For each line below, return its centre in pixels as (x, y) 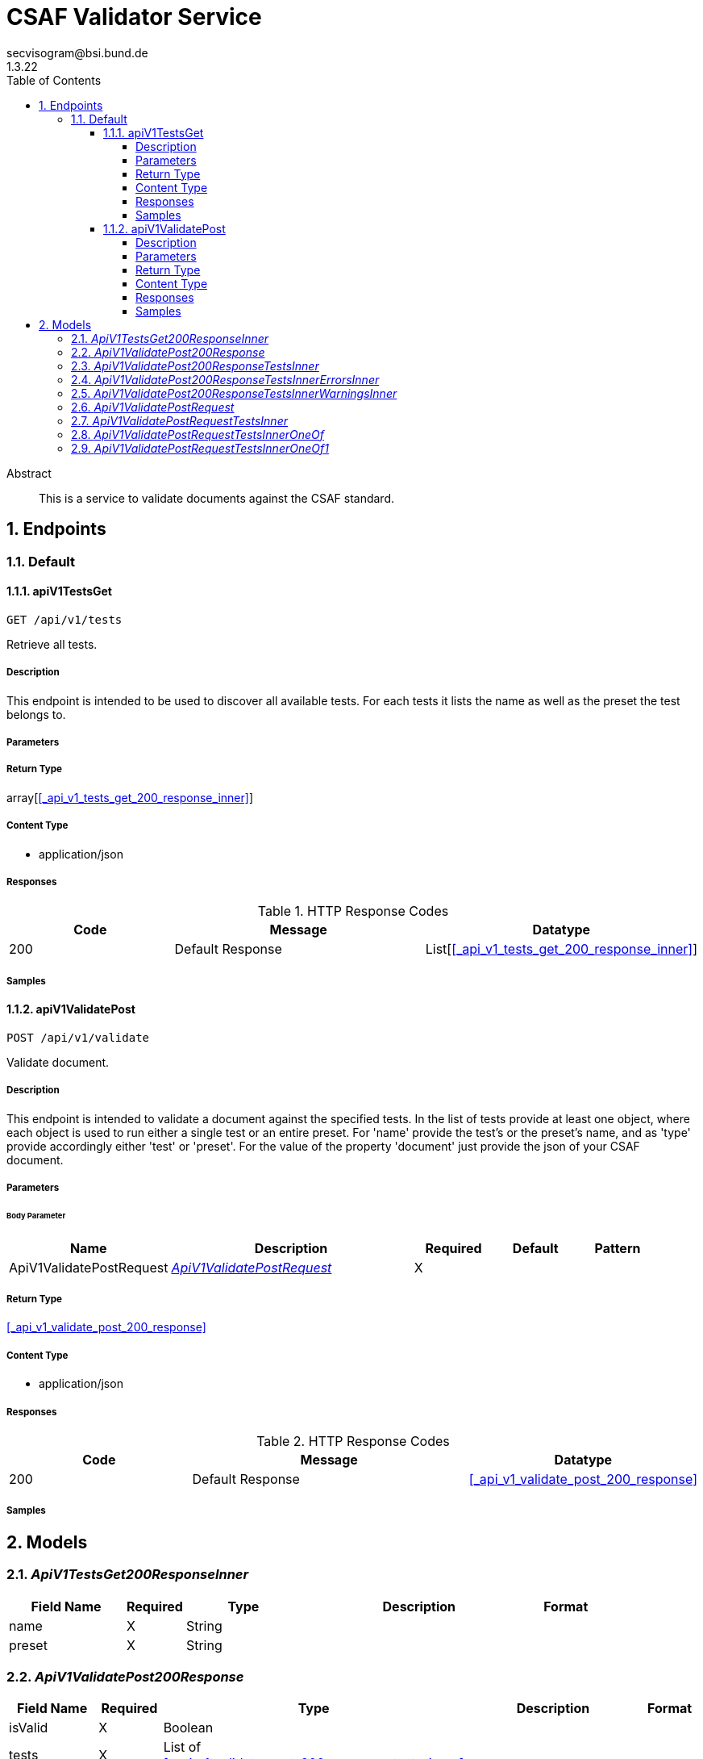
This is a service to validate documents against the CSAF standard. (217, 498)
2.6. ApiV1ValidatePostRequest (153, 407)
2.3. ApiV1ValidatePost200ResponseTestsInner (195, 366)
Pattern (618, 1248)
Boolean (188, 1728)
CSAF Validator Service (134, 17)
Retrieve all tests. (52, 644)
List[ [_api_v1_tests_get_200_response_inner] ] (561, 949)
